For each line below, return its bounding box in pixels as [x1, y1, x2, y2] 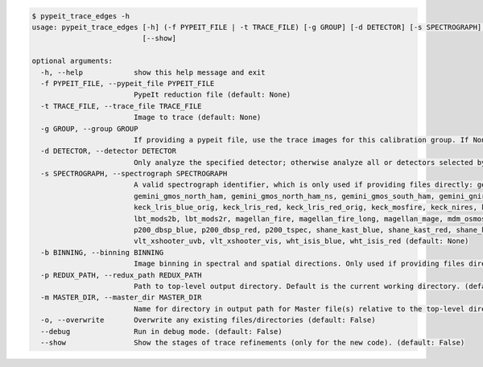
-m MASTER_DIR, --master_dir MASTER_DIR [40, 293, 202, 302]
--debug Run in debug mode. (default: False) [40, 327, 283, 336]
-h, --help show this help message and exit [40, 68, 266, 76]
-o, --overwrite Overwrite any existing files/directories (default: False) [40, 315, 376, 325]
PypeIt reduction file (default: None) [133, 90, 291, 100]
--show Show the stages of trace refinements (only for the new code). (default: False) [40, 338, 465, 347]
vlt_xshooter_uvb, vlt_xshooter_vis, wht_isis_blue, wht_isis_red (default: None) [133, 237, 469, 245]
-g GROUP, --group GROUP [40, 124, 138, 133]
